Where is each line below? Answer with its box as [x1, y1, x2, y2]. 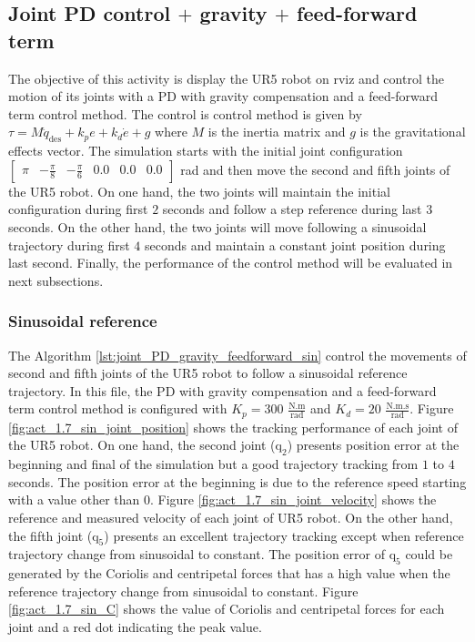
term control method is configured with [8, 399, 227, 418]
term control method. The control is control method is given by [8, 104, 362, 123]
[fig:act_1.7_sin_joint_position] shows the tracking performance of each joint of [8, 417, 458, 436]
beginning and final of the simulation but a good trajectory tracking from [8, 454, 419, 474]
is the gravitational [359, 122, 466, 141]
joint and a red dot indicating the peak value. [8, 617, 262, 636]
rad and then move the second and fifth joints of [180, 159, 450, 178]
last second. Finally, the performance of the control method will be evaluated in [8, 253, 453, 272]
